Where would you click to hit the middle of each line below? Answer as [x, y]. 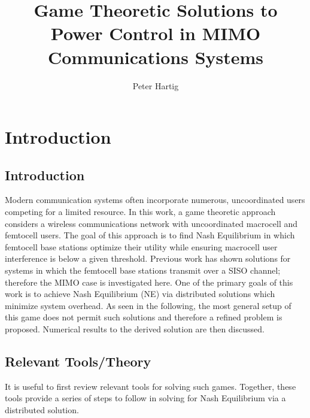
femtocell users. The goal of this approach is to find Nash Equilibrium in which [150, 235]
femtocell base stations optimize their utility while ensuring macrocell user [141, 246]
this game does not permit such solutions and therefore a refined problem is [144, 317]
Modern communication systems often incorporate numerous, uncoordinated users [155, 200]
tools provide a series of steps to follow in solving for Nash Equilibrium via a [145, 398]
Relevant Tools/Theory [78, 361]
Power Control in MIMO [156, 33]
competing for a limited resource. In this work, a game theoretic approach [140, 212]
